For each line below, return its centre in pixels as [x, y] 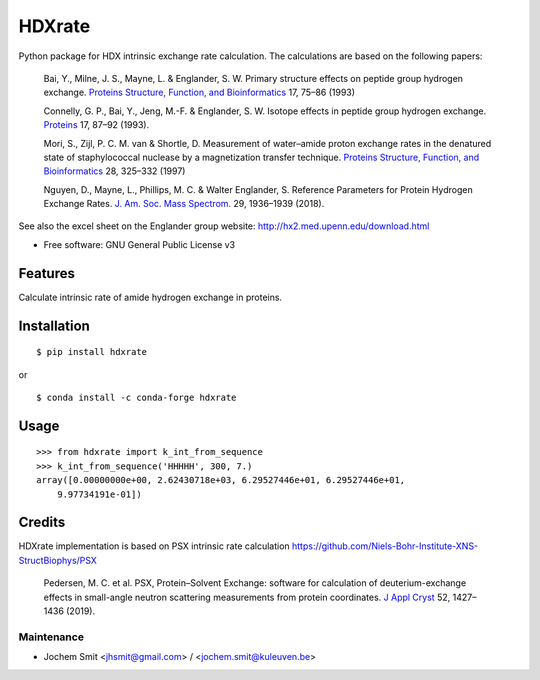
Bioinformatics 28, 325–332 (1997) [114, 171]
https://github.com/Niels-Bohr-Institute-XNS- [385, 546]
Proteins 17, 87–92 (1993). [96, 125]
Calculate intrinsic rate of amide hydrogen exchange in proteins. [150, 297]
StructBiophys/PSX [57, 560]
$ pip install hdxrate [92, 352]
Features [46, 273]
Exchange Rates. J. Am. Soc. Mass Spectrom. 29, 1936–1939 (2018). [184, 204]
